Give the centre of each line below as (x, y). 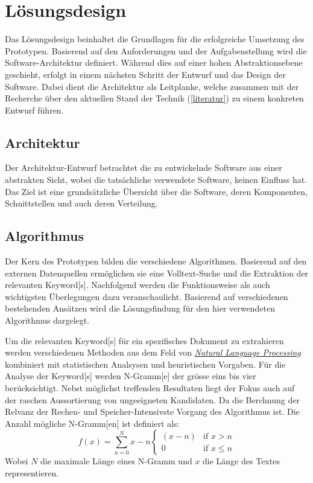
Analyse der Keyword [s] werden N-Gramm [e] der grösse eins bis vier (131, 376)
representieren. (32, 472)
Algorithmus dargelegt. (47, 320)
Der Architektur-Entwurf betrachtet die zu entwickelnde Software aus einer (144, 168)
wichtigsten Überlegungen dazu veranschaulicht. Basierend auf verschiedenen (147, 296)
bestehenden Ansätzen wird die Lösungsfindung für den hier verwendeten (140, 308)
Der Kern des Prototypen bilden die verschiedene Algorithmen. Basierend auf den (156, 261)
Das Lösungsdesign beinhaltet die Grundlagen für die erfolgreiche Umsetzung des (155, 39)
